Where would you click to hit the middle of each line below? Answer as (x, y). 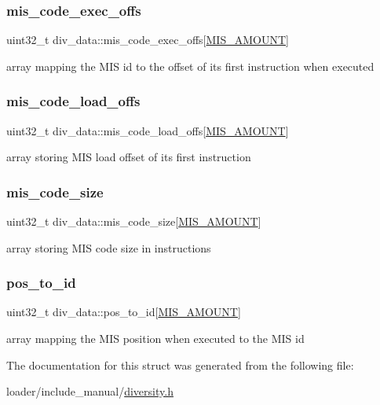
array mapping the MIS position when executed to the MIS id (155, 339)
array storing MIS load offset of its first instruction (129, 157)
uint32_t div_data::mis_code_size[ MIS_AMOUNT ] (134, 221)
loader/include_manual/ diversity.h (90, 391)
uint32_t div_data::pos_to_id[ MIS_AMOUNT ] (124, 312)
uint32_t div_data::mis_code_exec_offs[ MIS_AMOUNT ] (148, 40)
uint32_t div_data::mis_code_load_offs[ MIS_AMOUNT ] (148, 130)
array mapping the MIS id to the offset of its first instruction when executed (190, 66)
